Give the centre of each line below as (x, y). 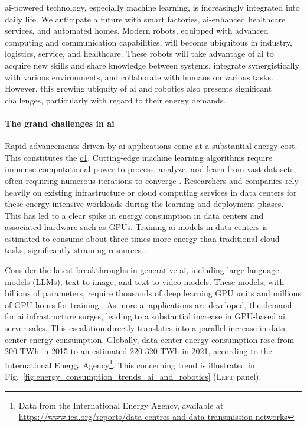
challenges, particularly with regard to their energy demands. (115, 100)
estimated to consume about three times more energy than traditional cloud (142, 238)
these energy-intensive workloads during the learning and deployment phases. (144, 204)
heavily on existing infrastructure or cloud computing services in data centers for (151, 192)
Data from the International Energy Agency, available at (121, 405)
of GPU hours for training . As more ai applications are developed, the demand (148, 304)
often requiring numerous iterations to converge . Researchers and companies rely (152, 180)
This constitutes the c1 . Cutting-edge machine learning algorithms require (139, 157)
